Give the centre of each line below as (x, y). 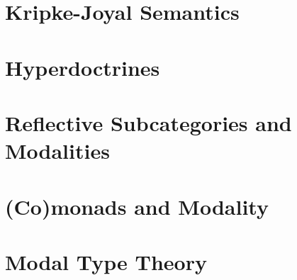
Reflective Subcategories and (148, 122)
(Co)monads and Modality (137, 206)
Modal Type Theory (106, 261)
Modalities (57, 151)
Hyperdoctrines (83, 67)
